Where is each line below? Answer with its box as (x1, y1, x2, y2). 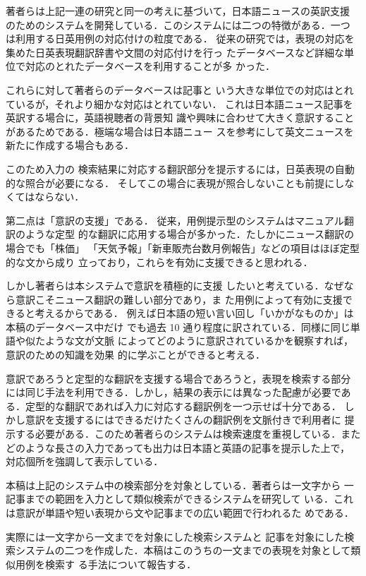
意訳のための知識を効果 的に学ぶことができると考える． (6, 347, 265, 362)
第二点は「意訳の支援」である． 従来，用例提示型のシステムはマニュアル (6, 212, 344, 227)
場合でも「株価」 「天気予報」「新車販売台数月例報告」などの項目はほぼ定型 (6, 240, 360, 255)
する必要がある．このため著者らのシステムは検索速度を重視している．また (15, 426, 361, 441)
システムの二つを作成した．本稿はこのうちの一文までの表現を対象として (15, 543, 351, 558)
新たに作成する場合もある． (6, 138, 134, 152)
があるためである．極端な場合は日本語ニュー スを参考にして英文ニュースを (6, 124, 354, 138)
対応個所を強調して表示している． (6, 454, 164, 469)
